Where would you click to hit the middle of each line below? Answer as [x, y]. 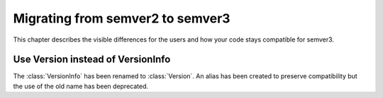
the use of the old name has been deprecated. [81, 86]
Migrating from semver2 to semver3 [122, 18]
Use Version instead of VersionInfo [92, 60]
